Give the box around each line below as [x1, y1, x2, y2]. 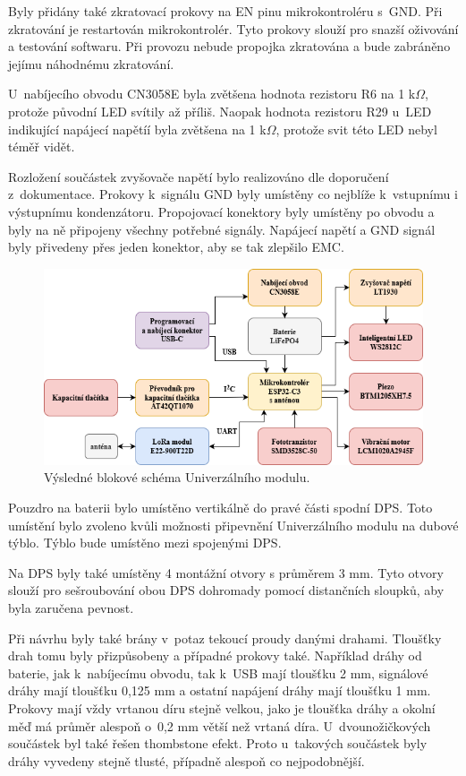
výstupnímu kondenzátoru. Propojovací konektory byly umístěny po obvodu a [8, 202, 435, 220]
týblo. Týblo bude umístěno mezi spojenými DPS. [8, 533, 282, 552]
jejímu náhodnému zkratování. [8, 54, 174, 73]
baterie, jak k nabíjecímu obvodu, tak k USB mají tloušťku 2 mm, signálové [8, 663, 428, 682]
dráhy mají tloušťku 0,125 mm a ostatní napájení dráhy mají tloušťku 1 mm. [8, 681, 431, 700]
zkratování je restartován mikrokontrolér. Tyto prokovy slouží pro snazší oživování [8, 19, 459, 38]
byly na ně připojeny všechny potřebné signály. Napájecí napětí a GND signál [8, 220, 436, 238]
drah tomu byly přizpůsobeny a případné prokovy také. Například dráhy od [8, 646, 422, 665]
